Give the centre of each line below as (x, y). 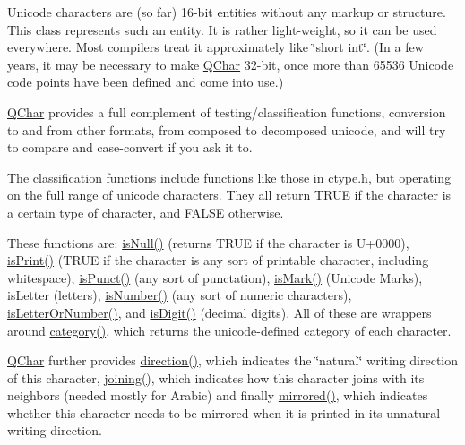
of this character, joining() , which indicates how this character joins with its (216, 377)
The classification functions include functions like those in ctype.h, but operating (229, 177)
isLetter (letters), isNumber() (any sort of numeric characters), (180, 295)
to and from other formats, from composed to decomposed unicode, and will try (227, 129)
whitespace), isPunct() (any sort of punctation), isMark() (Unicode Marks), (215, 277)
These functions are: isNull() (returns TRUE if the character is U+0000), (208, 242)
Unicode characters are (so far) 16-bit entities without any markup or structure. (227, 12)
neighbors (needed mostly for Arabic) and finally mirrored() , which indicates (218, 395)
